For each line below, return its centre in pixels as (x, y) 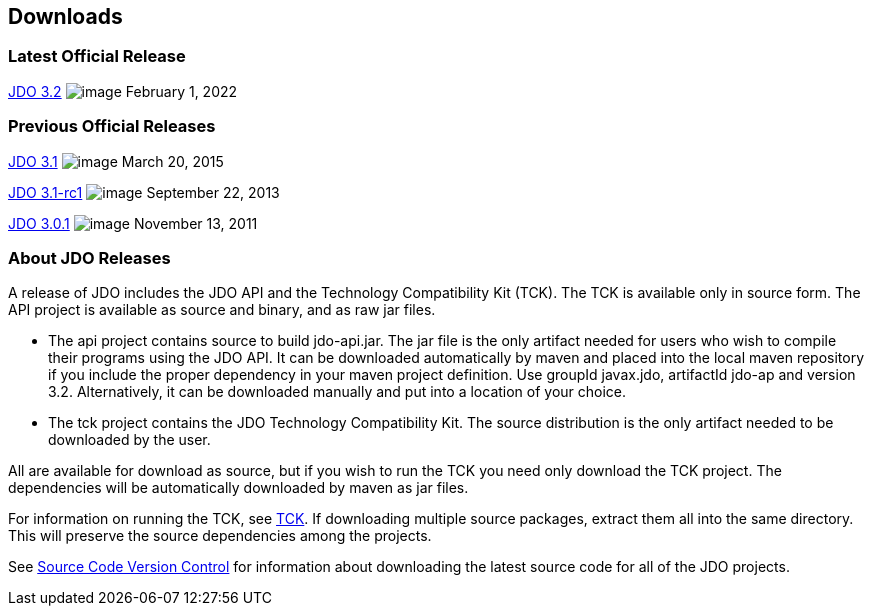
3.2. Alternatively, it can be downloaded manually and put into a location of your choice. (337, 392)
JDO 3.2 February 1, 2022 (123, 91)
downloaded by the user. (129, 440)
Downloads (65, 16)
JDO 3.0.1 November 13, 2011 (133, 223)
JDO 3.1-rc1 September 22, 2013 (144, 192)
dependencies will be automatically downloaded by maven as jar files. (238, 488)
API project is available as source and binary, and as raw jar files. (222, 310)
